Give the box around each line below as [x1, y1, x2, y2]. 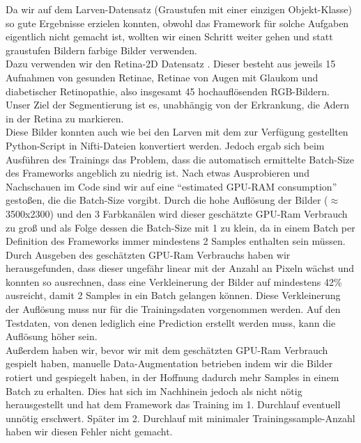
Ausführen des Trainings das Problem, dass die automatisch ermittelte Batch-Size [6, 152, 355, 166]
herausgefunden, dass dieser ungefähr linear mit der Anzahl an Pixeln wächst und [6, 261, 355, 275]
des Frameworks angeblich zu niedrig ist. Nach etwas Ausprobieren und [6, 166, 309, 180]
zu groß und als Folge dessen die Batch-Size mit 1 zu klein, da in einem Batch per [6, 220, 355, 234]
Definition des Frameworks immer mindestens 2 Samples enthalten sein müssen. [6, 234, 346, 248]
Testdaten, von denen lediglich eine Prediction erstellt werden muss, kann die [6, 315, 336, 330]
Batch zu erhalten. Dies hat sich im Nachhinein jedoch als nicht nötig [6, 383, 302, 398]
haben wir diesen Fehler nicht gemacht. [6, 424, 173, 439]
